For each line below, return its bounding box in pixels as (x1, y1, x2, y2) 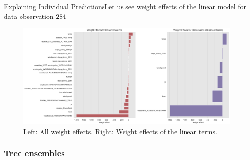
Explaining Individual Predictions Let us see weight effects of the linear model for (4, 1, 247, 11)
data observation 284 (4, 11, 66, 21)
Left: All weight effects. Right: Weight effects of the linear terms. (23, 126, 217, 136)
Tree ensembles (4, 147, 65, 159)
